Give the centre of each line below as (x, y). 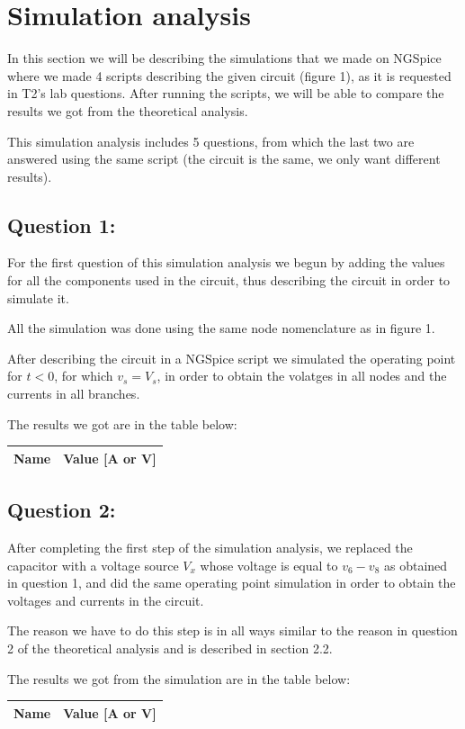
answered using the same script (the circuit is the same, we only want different (224, 159)
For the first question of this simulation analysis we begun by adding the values (226, 262)
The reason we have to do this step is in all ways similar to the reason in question (232, 630)
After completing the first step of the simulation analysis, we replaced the (210, 548)
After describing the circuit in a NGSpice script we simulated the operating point (232, 358)
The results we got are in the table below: (122, 423)
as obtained (416, 565)
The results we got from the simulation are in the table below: (179, 678)
